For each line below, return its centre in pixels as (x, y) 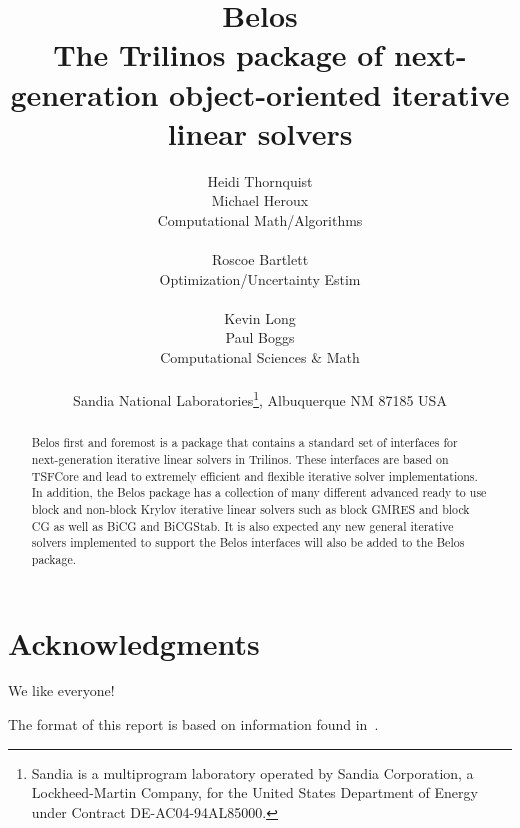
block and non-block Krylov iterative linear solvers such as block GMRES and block (250, 508)
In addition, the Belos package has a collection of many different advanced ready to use (259, 492)
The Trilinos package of (218, 54)
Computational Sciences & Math (260, 357)
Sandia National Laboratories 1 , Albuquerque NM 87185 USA (260, 398)
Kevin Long (260, 317)
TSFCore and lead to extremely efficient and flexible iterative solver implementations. (254, 475)
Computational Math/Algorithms (260, 219)
